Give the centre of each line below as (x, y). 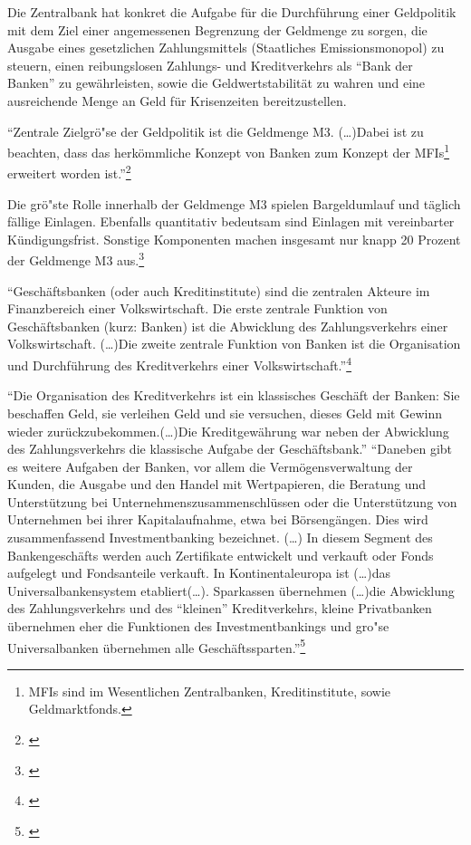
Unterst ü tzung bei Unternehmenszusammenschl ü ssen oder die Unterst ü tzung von (232, 501)
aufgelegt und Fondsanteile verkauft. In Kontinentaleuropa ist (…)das (199, 573)
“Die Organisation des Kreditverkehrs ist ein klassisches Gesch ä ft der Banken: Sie (234, 395)
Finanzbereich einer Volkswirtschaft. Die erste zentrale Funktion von (197, 308)
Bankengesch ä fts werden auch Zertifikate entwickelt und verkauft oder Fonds (221, 555)
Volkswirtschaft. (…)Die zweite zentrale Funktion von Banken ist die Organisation (234, 344)
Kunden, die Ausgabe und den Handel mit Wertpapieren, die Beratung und (217, 484)
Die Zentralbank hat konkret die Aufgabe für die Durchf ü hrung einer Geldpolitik (232, 12)
